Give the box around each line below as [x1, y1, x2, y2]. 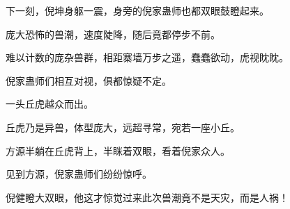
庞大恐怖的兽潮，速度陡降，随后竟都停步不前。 [6, 26, 220, 41]
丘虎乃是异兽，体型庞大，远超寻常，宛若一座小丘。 [6, 119, 240, 134]
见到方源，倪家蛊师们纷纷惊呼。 [6, 167, 152, 181]
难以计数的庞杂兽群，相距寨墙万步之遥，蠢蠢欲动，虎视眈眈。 [6, 50, 289, 65]
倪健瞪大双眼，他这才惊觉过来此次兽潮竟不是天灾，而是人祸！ [6, 190, 289, 204]
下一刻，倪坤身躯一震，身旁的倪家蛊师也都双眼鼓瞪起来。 [6, 3, 269, 17]
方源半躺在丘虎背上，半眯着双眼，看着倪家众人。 [6, 143, 230, 158]
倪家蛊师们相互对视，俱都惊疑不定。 [6, 73, 171, 87]
